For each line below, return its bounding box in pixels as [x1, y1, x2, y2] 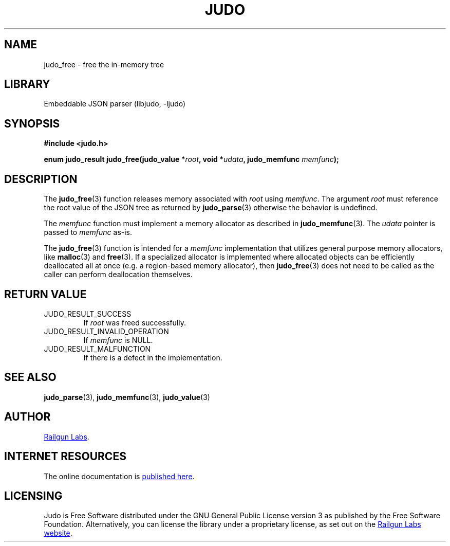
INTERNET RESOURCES [4, 450, 126, 463]
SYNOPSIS [4, 117, 60, 130]
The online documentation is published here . [44, 471, 195, 481]
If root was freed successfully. [83, 318, 186, 327]
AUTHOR [4, 410, 51, 424]
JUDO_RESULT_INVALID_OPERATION [44, 326, 169, 336]
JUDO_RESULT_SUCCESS [44, 309, 132, 318]
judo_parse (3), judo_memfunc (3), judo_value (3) [44, 392, 210, 402]
